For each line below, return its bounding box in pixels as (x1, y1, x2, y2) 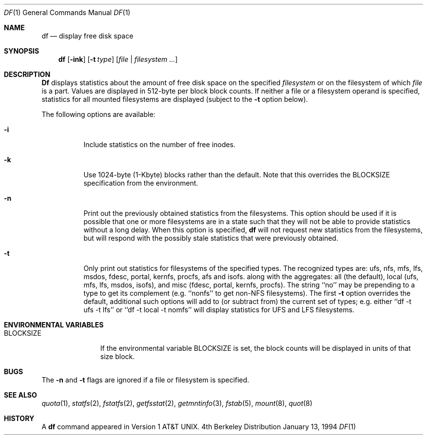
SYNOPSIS (4, 47, 39, 55)
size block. (100, 352, 135, 361)
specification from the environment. (83, 179, 198, 187)
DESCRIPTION (4, 70, 51, 78)
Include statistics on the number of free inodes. (83, 140, 235, 149)
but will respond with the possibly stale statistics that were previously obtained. (83, 234, 338, 242)
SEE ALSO (4, 391, 37, 399)
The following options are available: (41, 110, 155, 118)
